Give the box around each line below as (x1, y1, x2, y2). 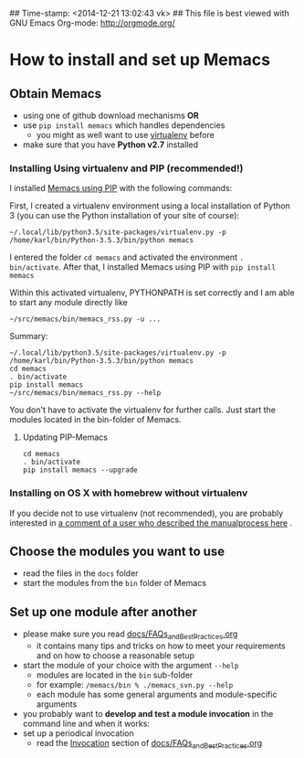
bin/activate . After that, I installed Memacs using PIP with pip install (9, 262, 277, 272)
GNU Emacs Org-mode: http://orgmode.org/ (9, 17, 176, 28)
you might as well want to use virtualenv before (36, 130, 215, 140)
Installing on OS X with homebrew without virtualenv (9, 486, 248, 499)
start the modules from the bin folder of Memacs (22, 578, 207, 589)
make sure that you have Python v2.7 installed (22, 139, 199, 150)
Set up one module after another (9, 603, 198, 620)
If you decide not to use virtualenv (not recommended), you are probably (9, 507, 284, 518)
